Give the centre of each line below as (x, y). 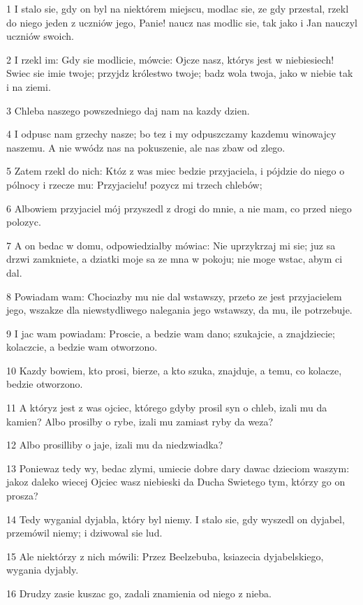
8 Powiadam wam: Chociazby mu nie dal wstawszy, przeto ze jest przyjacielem (174, 296)
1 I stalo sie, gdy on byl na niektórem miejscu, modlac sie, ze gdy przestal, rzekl (178, 8)
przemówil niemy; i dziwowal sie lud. (84, 533)
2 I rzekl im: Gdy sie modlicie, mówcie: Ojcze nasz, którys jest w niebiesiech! (170, 59)
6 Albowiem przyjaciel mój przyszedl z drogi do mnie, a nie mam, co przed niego (179, 208)
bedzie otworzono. (45, 384)
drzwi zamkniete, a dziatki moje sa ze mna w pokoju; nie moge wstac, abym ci (175, 259)
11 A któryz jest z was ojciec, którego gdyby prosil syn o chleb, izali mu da (167, 408)
